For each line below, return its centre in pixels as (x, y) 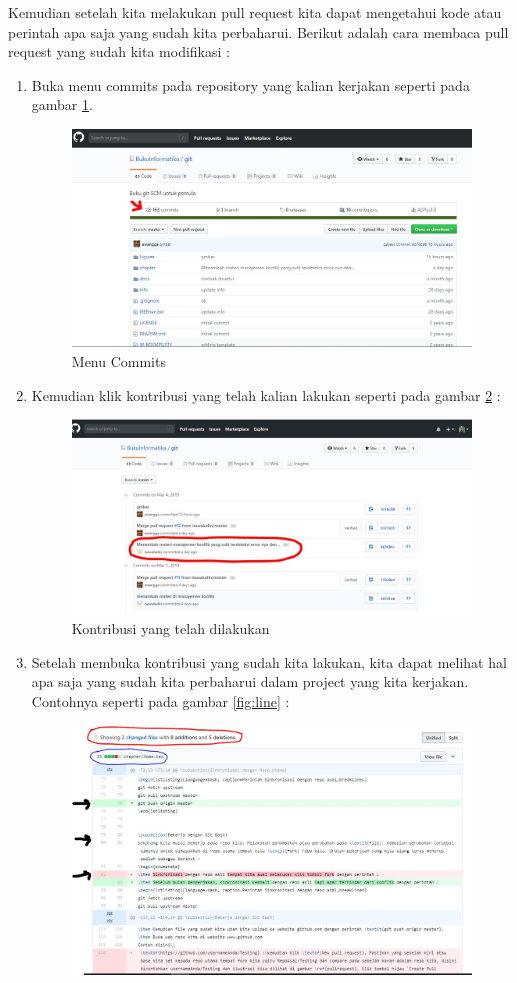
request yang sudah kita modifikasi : (119, 51)
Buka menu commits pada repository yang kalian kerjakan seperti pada (250, 84)
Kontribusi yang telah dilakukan (170, 628)
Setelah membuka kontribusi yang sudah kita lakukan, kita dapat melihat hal (269, 661)
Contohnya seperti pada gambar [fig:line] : (160, 701)
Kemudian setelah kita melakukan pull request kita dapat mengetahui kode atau (255, 12)
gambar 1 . (62, 104)
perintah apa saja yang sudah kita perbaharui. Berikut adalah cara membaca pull (258, 31)
